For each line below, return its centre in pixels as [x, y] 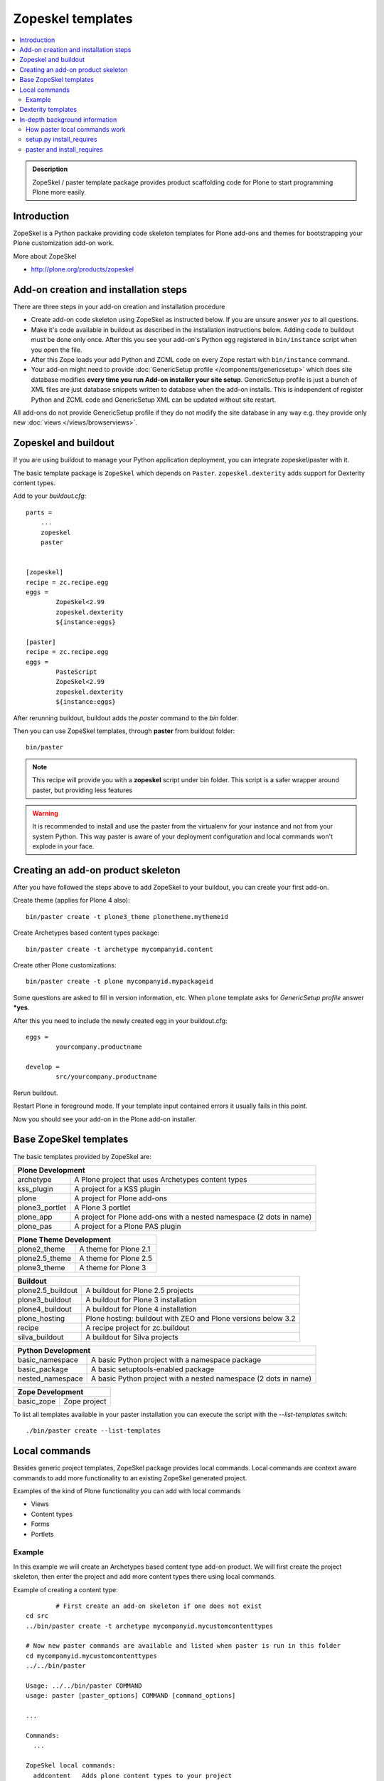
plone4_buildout [45, 1309]
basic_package [43, 1369]
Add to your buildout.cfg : [50, 496]
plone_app [35, 1217]
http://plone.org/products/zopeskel [82, 269]
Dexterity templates [48, 110]
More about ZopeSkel [45, 256]
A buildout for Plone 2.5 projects [140, 1290]
